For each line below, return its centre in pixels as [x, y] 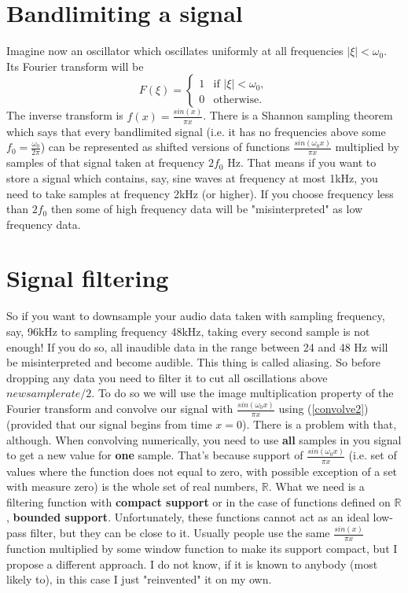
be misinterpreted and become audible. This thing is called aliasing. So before [194, 362]
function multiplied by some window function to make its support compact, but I [202, 549]
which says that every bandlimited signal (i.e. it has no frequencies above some [196, 131]
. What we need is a [316, 486]
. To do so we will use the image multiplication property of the [243, 393]
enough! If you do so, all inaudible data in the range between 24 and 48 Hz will [197, 346]
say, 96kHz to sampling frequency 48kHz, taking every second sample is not [188, 331]
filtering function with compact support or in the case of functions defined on [198, 501]
